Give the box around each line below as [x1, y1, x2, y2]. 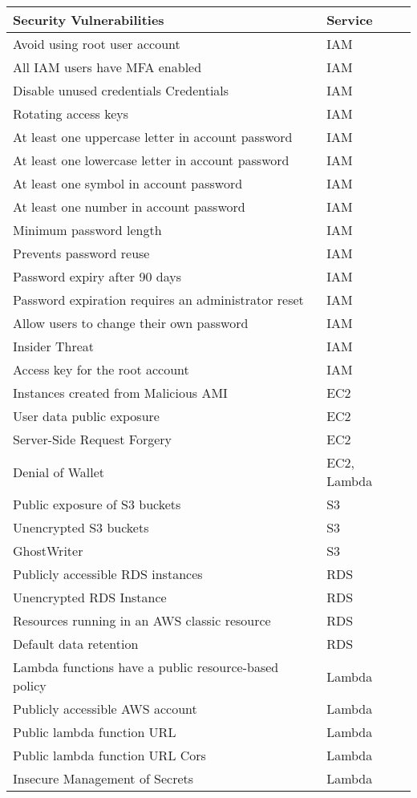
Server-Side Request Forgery [13, 430, 172, 448]
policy [13, 676, 47, 695]
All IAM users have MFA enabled [13, 58, 202, 76]
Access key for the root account [13, 360, 189, 379]
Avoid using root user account [13, 34, 180, 53]
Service [326, 10, 373, 29]
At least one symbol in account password [13, 174, 243, 192]
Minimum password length [13, 221, 162, 239]
